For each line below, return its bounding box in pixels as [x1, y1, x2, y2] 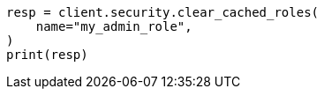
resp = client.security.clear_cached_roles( [6, 5, 320, 19]
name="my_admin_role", [35, 19, 192, 33]
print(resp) [6, 48, 88, 62]
